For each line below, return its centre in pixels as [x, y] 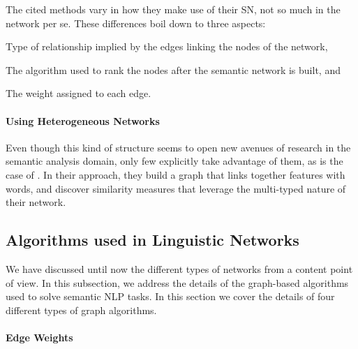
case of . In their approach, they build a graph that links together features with [176, 174]
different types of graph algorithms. [81, 310]
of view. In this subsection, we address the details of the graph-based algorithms [177, 282]
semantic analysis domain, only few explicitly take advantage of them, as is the [174, 161]
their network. [36, 202]
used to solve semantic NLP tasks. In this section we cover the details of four [170, 296]
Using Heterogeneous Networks [83, 120]
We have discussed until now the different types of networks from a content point [179, 268]
